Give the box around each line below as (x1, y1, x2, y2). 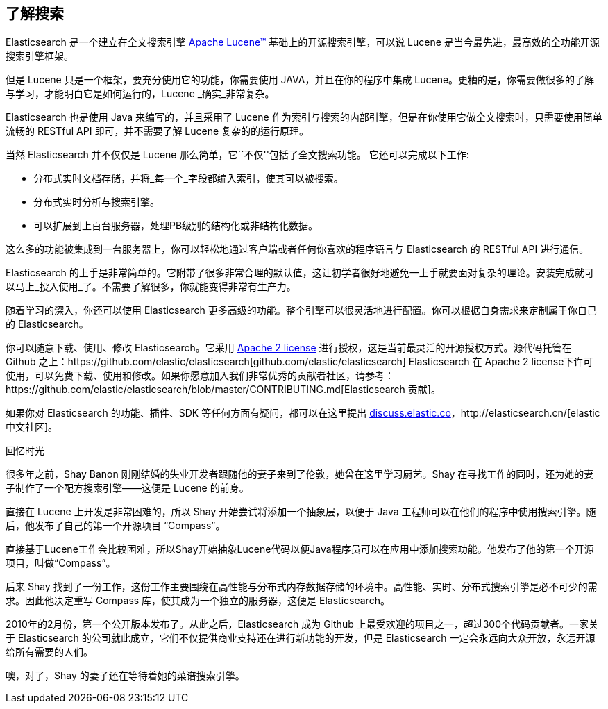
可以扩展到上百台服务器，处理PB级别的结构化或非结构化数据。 (33, 219, 319, 232)
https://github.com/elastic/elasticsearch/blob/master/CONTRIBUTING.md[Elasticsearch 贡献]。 (6, 383, 441, 396)
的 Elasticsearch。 (6, 318, 89, 331)
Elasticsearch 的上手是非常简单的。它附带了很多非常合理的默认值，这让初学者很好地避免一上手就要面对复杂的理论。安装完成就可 (6, 267, 594, 279)
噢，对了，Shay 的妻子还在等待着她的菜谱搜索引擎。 (6, 669, 245, 682)
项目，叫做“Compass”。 (6, 557, 116, 569)
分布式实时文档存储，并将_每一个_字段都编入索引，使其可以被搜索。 (33, 172, 344, 185)
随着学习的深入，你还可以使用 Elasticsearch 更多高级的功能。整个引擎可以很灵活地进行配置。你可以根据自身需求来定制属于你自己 (6, 304, 597, 317)
